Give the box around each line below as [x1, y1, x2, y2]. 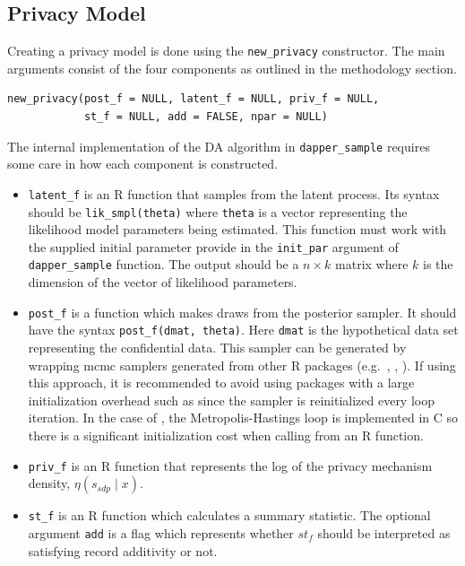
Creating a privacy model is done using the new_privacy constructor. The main [7, 41, 445, 60]
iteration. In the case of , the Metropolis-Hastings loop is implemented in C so [28, 408, 459, 427]
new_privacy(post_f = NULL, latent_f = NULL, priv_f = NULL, [7, 92, 380, 106]
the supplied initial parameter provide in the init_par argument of [28, 237, 399, 256]
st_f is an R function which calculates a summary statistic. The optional [28, 506, 431, 525]
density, [28, 474, 71, 492]
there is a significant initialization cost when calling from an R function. [28, 425, 424, 444]
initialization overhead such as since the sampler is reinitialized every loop [28, 390, 435, 409]
